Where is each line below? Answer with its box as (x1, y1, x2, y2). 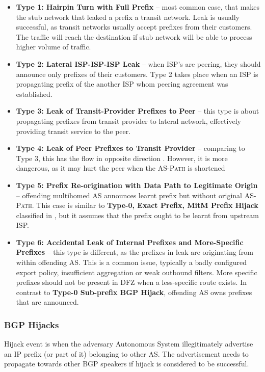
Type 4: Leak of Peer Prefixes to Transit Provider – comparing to (16, 143, 245, 153)
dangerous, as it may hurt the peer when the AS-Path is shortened (16, 163, 225, 173)
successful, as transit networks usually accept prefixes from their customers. (16, 21, 252, 32)
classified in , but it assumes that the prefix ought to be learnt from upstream (16, 209, 259, 220)
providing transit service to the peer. (16, 125, 131, 136)
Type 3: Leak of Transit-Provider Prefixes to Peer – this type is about (16, 105, 259, 116)
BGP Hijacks (4, 318, 59, 331)
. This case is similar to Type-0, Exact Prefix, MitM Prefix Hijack (32, 200, 258, 210)
